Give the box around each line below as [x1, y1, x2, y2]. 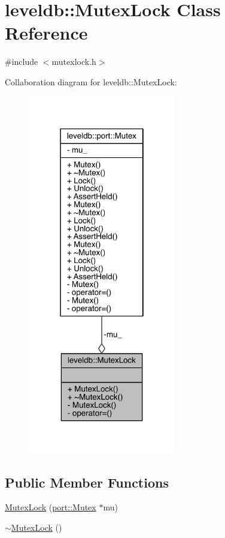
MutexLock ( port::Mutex [5, 501, 96, 513]
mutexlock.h [51, 55, 96, 68]
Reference [5, 20, 88, 45]
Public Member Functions [5, 473, 169, 491]
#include [5, 55, 38, 68]
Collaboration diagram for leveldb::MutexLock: [5, 75, 177, 88]
